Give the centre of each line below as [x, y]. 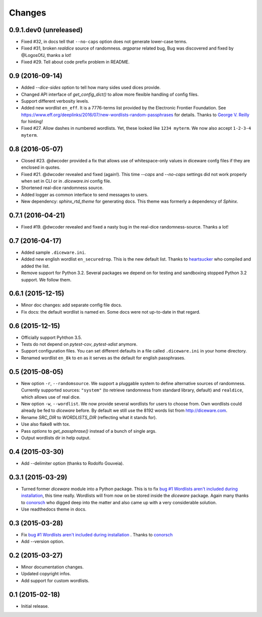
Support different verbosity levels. [55, 101]
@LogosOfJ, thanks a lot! [46, 55]
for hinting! [32, 122]
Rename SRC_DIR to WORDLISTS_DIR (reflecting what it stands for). [89, 417]
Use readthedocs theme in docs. [54, 509]
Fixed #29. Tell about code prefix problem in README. [75, 62]
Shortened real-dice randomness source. [62, 188]
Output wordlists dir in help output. [56, 438]
